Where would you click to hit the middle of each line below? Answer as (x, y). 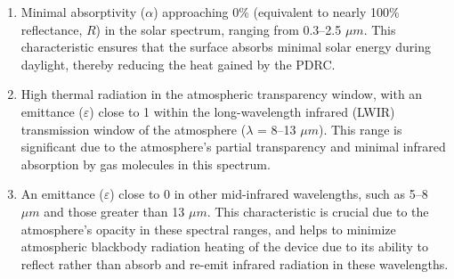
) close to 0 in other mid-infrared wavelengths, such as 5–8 (269, 194)
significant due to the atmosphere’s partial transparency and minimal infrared (233, 147)
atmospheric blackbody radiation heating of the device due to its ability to (225, 246)
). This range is (361, 129)
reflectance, (52, 29)
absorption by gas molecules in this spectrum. (146, 164)
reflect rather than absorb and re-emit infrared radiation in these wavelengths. (235, 263)
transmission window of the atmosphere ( (134, 129)
